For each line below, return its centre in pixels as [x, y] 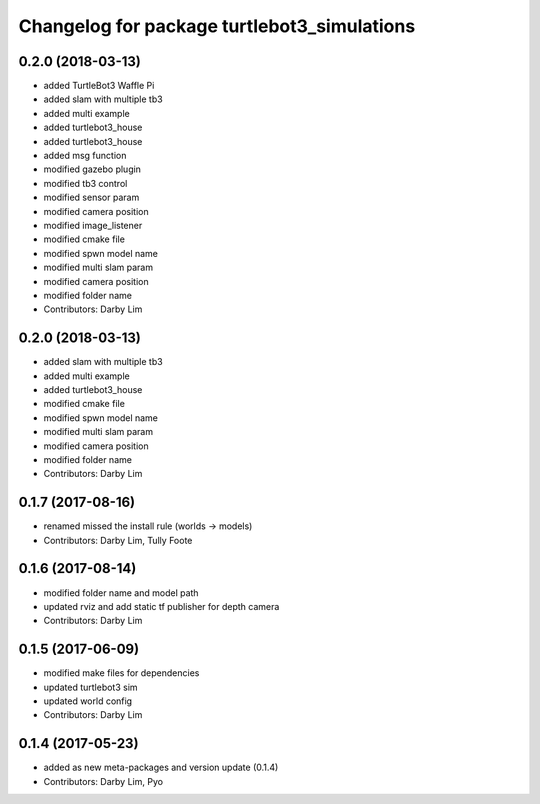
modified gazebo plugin [92, 169]
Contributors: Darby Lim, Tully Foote [118, 540]
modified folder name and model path [121, 592]
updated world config [88, 701]
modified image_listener [93, 225]
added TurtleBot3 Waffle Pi [99, 86]
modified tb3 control [85, 183]
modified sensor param [91, 197]
